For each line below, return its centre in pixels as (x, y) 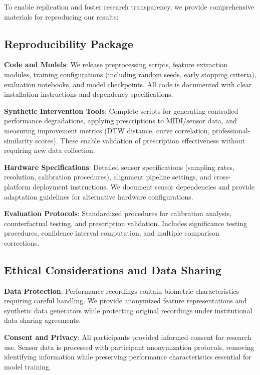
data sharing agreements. (43, 320)
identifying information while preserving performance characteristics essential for (128, 357)
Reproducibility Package (69, 43)
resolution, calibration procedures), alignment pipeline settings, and (108, 177)
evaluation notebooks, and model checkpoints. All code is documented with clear (128, 84)
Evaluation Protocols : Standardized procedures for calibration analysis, (118, 213)
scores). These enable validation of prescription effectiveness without (140, 140)
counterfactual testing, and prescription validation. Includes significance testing (126, 223)
